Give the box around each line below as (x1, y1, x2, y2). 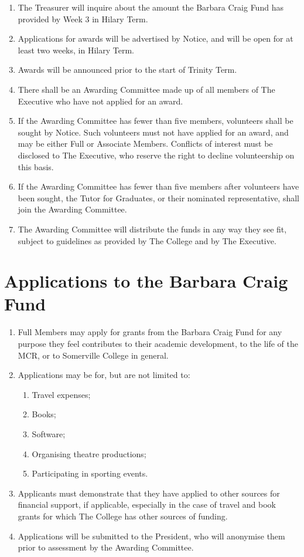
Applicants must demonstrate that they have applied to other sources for (18, 487, 280, 499)
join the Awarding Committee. (18, 203, 127, 215)
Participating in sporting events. (32, 467, 148, 480)
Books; (32, 408, 56, 420)
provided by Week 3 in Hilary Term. (18, 12, 148, 25)
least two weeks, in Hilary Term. (18, 43, 134, 56)
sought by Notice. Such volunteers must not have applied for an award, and (18, 126, 289, 138)
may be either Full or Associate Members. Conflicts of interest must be (18, 137, 273, 150)
